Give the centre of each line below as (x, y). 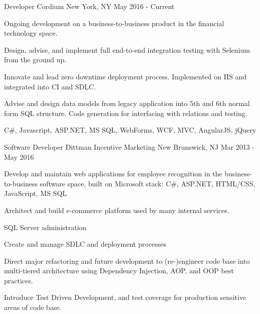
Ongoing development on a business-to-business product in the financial (114, 23)
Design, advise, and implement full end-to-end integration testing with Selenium (127, 49)
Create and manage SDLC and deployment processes (85, 244)
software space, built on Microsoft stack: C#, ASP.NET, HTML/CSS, (148, 183)
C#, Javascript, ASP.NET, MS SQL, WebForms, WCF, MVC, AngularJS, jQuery (130, 130)
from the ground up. (35, 60)
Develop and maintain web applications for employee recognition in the (113, 174)
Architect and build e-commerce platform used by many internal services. (117, 210)
